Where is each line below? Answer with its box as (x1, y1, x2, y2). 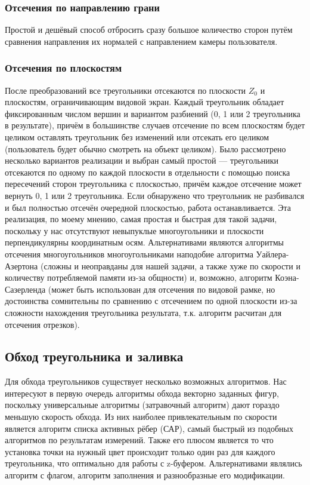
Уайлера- (256, 247, 289, 260)
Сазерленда (5, 283, 46, 295)
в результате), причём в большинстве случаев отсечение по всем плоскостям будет (5, 119, 305, 131)
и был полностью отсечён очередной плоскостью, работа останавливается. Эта (5, 201, 292, 213)
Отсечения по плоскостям (5, 60, 122, 75)
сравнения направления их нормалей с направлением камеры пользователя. (5, 35, 278, 47)
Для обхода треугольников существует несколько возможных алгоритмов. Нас (5, 375, 287, 388)
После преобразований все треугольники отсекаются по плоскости (5, 84, 246, 96)
